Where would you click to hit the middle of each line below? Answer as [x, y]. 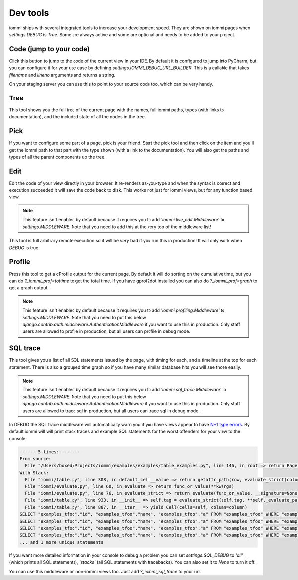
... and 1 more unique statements [62, 542]
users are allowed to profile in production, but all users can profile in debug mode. [107, 331]
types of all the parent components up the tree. [58, 157]
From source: [36, 459]
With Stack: [34, 472]
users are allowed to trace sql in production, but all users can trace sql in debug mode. [111, 411]
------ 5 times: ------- [50, 452]
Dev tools [29, 13]
